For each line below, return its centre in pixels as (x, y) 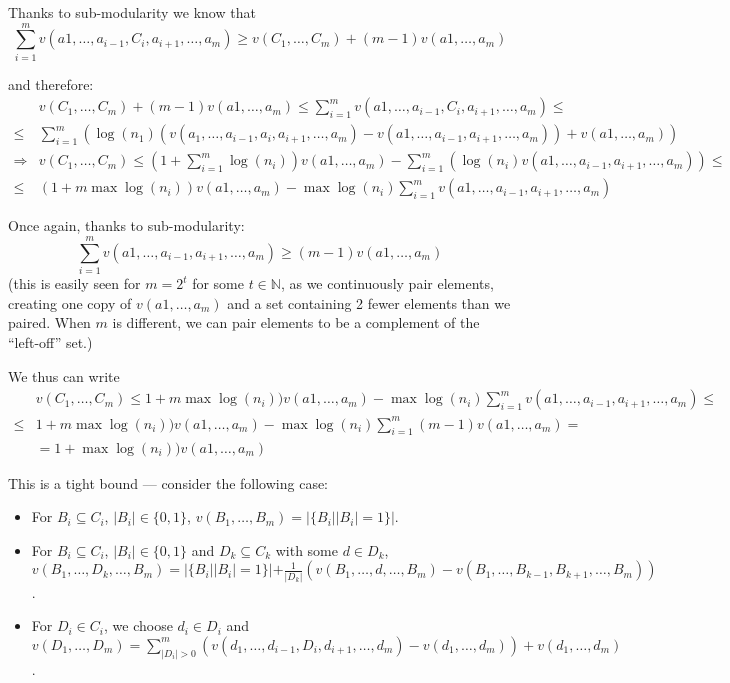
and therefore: (51, 83)
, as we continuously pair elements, (387, 283)
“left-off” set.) (50, 341)
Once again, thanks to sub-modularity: (126, 225)
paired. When (49, 322)
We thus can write (64, 375)
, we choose (138, 625)
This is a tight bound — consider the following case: (168, 482)
